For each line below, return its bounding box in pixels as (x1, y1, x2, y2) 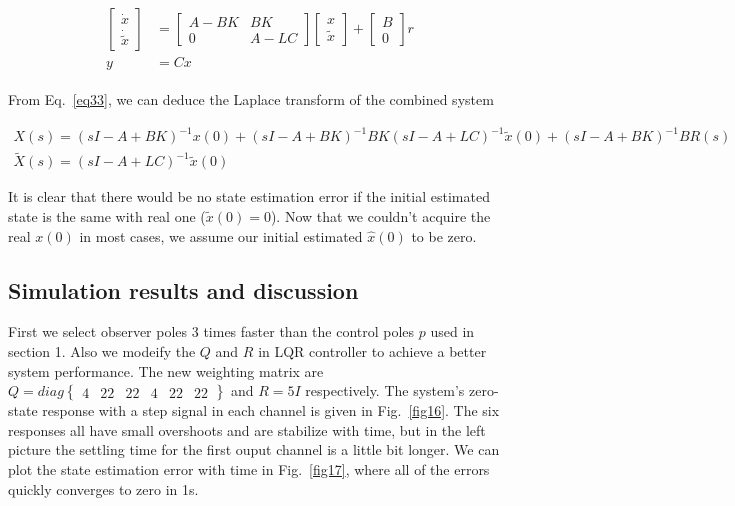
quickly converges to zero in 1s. (8, 478, 199, 499)
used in (430, 321, 475, 342)
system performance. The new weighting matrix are (8, 360, 324, 381)
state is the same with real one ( (8, 206, 206, 227)
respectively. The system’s (305, 380, 465, 401)
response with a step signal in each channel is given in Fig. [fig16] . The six (42, 400, 500, 421)
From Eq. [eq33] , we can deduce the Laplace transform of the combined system (8, 89, 494, 110)
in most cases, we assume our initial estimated (79, 225, 363, 246)
